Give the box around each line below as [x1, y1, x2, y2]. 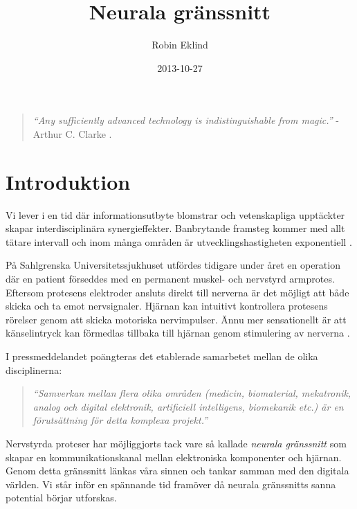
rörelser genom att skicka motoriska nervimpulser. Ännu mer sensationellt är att [6, 312, 347, 326]
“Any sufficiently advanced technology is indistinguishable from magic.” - [33, 113, 339, 127]
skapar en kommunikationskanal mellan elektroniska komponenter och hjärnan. [6, 449, 342, 464]
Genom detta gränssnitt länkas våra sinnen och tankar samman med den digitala [6, 463, 349, 478]
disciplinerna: [6, 362, 62, 377]
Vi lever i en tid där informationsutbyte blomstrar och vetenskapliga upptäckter [6, 207, 345, 222]
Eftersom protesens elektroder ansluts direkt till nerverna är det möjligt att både [6, 285, 349, 299]
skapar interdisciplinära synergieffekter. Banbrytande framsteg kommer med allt [6, 221, 345, 235]
